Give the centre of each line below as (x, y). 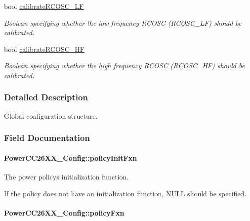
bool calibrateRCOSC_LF (44, 6)
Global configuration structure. (51, 115)
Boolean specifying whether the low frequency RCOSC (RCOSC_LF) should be (123, 22)
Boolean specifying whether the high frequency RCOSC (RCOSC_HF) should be (125, 66)
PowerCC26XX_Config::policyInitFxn (71, 157)
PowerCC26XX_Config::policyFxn (64, 212)
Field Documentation (47, 138)
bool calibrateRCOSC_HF (44, 49)
